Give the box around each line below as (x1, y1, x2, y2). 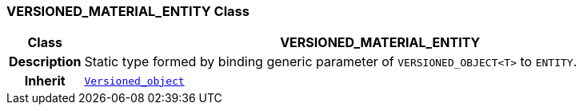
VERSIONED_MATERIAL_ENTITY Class (6, 3, 250, 19)
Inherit (24, 73, 66, 89)
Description (9, 54, 82, 70)
